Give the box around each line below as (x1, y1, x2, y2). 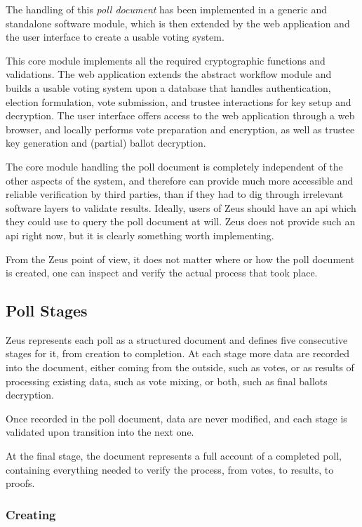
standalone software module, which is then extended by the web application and (6, 15, 350, 30)
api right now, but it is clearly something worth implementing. (6, 227, 274, 242)
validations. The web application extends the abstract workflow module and (6, 67, 332, 81)
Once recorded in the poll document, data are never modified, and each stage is (6, 411, 347, 425)
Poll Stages (6, 300, 88, 321)
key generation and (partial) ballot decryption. (6, 135, 206, 150)
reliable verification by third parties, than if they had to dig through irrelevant (6, 187, 344, 201)
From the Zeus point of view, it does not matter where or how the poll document (6, 251, 355, 266)
